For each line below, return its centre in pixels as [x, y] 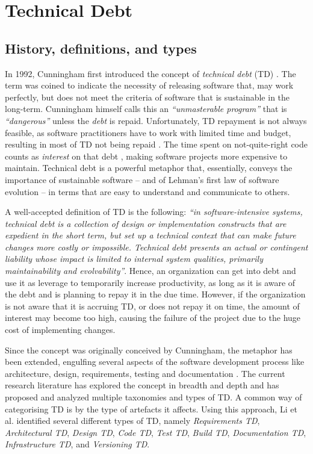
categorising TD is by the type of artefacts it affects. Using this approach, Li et [151, 409]
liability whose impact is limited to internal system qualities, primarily [134, 259]
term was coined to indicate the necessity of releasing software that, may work [149, 85]
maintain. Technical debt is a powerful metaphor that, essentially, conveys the [149, 168]
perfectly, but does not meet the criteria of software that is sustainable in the [147, 97]
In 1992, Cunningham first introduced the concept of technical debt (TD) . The [150, 73]
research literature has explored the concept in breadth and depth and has [142, 385]
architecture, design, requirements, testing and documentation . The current [145, 373]
